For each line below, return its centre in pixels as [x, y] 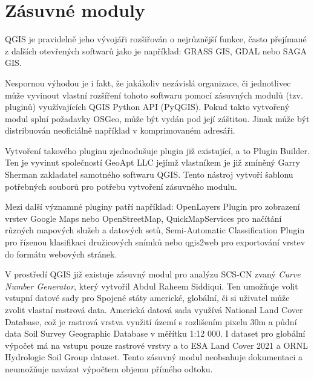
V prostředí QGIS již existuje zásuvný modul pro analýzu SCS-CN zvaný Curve [153, 274]
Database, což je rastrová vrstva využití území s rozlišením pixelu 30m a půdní [151, 321]
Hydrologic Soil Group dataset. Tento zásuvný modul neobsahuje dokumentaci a [154, 357]
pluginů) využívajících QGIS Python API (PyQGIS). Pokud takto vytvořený [147, 107]
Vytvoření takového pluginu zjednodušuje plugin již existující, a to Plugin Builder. [157, 150]
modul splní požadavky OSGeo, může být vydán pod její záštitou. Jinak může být [157, 118]
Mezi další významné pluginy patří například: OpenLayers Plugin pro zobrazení [152, 206]
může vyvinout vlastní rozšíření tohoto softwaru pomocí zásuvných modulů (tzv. [154, 95]
